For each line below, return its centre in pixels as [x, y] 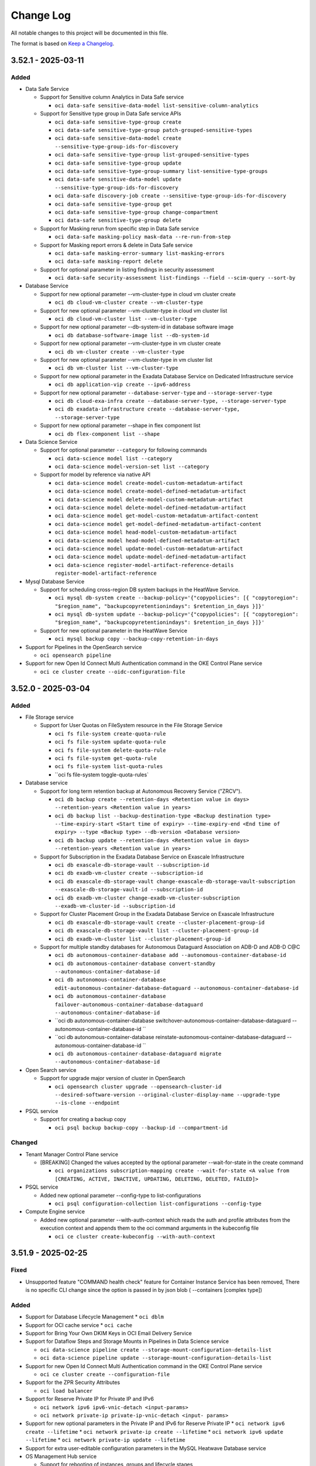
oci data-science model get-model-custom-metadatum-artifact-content [157, 516]
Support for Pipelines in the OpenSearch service [84, 647]
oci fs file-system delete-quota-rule [110, 750]
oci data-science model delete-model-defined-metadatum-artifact [150, 508]
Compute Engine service [55, 1212]
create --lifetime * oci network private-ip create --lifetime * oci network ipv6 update [154, 1431]
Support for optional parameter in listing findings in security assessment [127, 269]
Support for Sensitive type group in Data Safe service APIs [111, 114]
